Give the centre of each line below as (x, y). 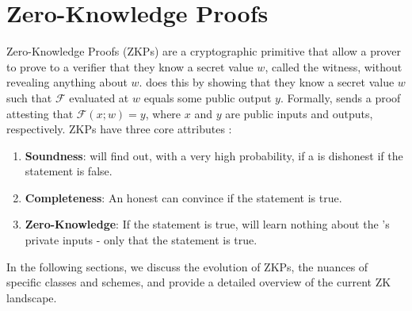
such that (29, 97)
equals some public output (208, 97)
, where (163, 113)
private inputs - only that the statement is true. (141, 240)
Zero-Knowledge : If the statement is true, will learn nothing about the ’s (207, 224)
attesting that (40, 113)
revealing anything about (67, 82)
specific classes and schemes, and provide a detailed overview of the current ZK (199, 282)
